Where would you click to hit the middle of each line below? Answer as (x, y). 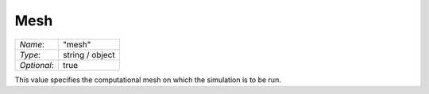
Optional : (37, 65)
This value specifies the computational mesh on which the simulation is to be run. (148, 80)
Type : (30, 55)
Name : (32, 44)
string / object (89, 55)
